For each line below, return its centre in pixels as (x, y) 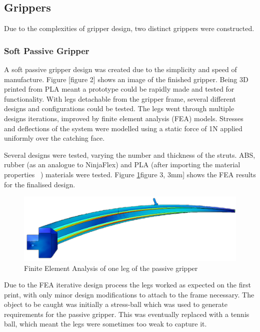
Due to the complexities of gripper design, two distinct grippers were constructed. (129, 28)
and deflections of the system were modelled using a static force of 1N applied (123, 128)
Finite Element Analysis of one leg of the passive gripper (111, 268)
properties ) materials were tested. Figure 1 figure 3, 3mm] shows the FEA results (130, 174)
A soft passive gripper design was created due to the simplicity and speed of (120, 69)
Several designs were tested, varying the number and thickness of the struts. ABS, (130, 154)
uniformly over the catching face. (54, 138)
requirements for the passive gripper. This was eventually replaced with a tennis (127, 314)
